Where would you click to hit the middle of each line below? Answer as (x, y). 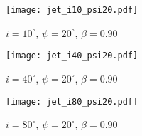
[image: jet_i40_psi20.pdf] (72, 56)
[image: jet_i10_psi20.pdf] (72, 10)
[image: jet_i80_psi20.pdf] (72, 101)
